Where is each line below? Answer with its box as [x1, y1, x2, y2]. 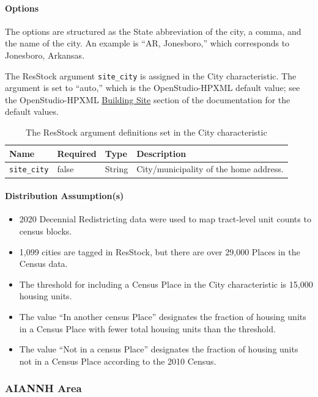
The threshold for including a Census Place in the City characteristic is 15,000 [19, 277, 313, 290]
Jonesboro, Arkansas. [5, 48, 85, 61]
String [105, 162, 128, 175]
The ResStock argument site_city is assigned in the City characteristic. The [5, 69, 297, 82]
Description [136, 147, 187, 159]
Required [57, 147, 97, 159]
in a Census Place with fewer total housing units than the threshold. [19, 322, 276, 335]
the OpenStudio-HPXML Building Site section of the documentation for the [5, 93, 290, 106]
